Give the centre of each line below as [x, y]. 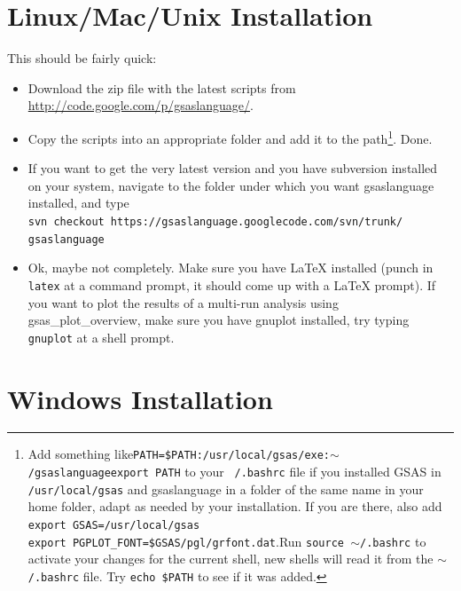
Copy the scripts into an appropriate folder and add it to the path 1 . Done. [230, 137]
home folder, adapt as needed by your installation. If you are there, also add [235, 506]
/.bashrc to [393, 541]
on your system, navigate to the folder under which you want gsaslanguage [231, 185]
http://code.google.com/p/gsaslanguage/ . [141, 105]
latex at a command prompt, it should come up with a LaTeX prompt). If [232, 284]
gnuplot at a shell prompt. [101, 337]
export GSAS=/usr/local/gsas [114, 526]
